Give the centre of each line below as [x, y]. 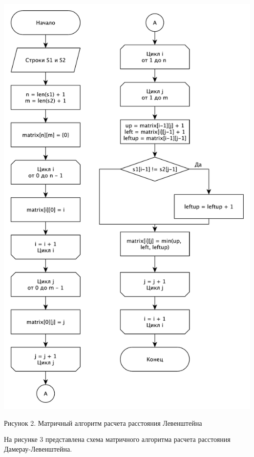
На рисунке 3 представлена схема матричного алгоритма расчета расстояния [117, 439]
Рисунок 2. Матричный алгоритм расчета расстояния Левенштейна [103, 423]
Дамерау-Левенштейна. [38, 449]
